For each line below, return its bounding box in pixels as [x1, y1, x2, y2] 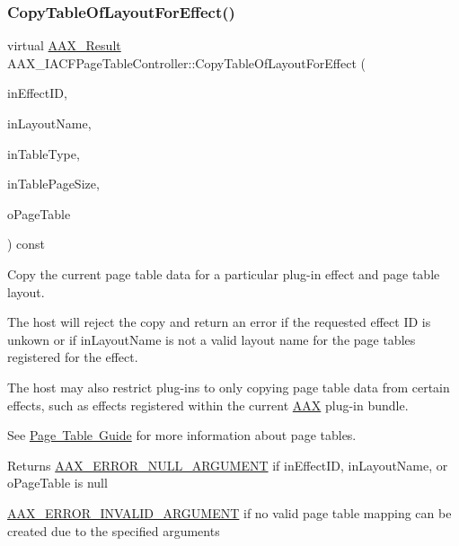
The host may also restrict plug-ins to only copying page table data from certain [7, 377, 450, 396]
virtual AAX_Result [7, 36, 121, 55]
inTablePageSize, [7, 174, 100, 193]
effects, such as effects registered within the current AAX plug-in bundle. [7, 395, 409, 414]
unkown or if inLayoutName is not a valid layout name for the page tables [7, 330, 416, 348]
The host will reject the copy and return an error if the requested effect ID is [7, 313, 431, 331]
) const [7, 234, 46, 253]
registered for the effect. [7, 348, 138, 366]
